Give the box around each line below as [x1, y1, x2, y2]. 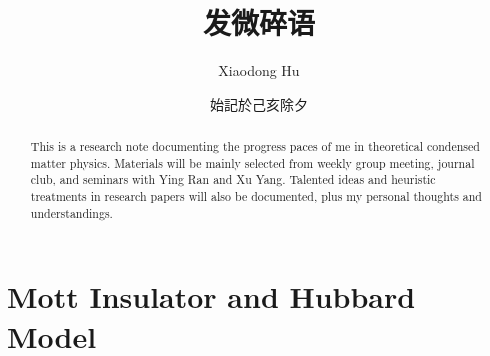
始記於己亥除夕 [210, 93, 308, 114]
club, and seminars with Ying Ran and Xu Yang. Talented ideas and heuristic [30, 171, 436, 188]
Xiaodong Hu [218, 60, 300, 81]
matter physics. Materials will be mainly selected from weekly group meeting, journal [30, 154, 475, 171]
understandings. [30, 204, 113, 221]
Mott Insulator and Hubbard [7, 276, 416, 317]
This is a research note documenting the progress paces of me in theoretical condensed [30, 138, 480, 155]
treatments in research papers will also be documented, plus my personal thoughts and [30, 188, 482, 205]
